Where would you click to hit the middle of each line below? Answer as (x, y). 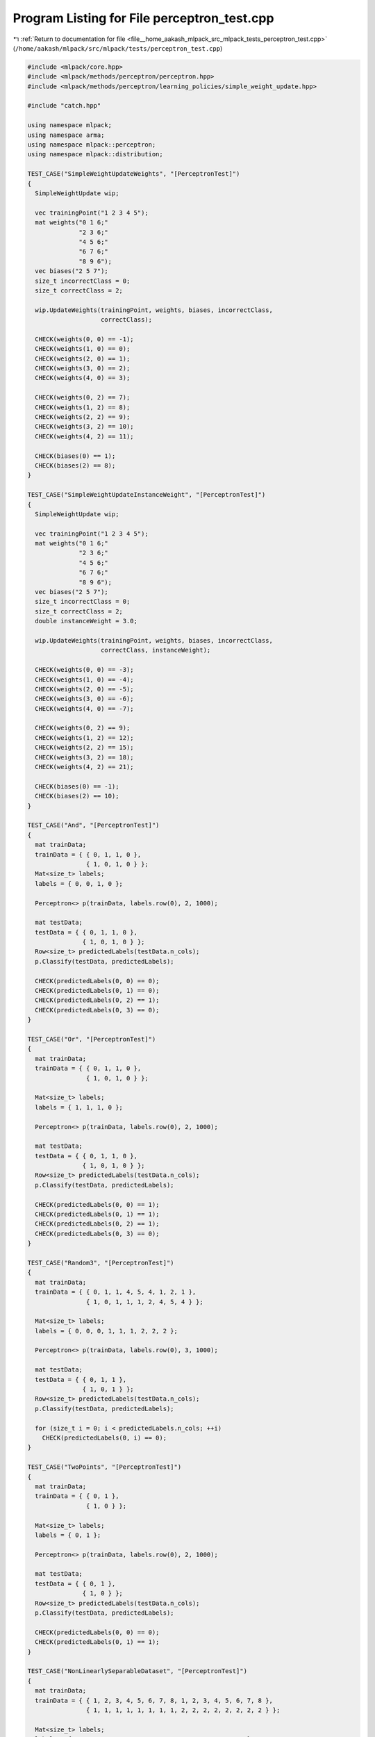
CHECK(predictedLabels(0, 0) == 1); (97, 1204)
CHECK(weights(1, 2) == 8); (83, 407)
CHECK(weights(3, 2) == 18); (85, 757)
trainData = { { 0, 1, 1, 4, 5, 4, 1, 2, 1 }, (116, 1292)
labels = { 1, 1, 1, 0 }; (79, 1107)
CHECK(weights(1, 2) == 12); (85, 738)
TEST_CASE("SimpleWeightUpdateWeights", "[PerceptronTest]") (134, 174)
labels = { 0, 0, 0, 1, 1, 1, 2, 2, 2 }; (107, 1331)
